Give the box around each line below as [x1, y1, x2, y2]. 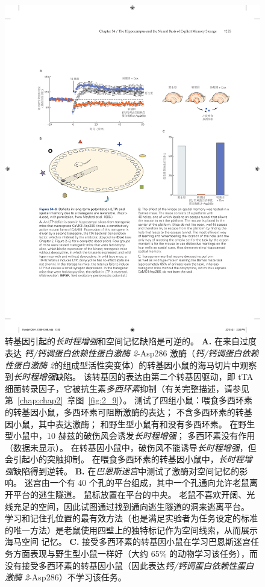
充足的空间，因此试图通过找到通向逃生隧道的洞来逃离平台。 [13, 500, 249, 512]
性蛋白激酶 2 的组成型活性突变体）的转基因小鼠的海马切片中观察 [5, 358, 257, 371]
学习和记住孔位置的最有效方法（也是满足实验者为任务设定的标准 [5, 512, 258, 524]
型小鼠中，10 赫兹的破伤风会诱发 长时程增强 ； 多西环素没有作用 [5, 429, 255, 442]
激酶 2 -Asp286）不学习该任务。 [5, 571, 126, 583]
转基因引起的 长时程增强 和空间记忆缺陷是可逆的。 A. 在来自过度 [5, 335, 257, 347]
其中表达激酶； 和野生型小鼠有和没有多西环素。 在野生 [38, 417, 255, 430]
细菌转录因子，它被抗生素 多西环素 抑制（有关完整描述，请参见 [5, 382, 249, 394]
